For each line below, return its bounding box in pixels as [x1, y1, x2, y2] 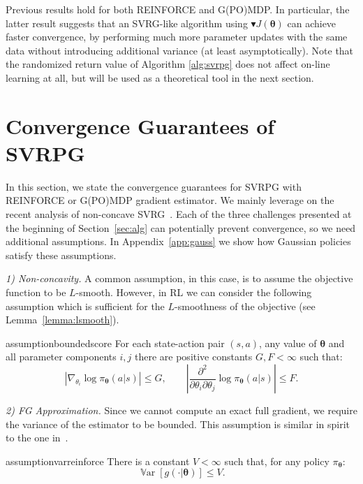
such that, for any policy [224, 453, 329, 468]
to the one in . [6, 430, 68, 445]
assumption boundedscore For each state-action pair [6, 335, 225, 350]
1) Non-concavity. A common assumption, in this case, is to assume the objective [6, 271, 353, 286]
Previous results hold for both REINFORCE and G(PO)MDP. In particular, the [6, 2, 350, 16]
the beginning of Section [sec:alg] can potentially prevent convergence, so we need [6, 220, 356, 235]
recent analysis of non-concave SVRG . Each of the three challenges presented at [6, 207, 352, 221]
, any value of [259, 335, 317, 350]
